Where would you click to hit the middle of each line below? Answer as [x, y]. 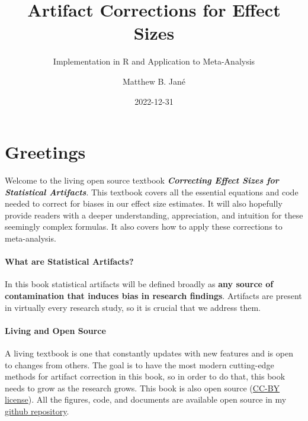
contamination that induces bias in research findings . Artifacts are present [153, 295]
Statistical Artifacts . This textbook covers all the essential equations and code [152, 192]
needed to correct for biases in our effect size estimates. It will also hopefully [144, 203]
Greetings [45, 152]
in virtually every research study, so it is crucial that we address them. [133, 307]
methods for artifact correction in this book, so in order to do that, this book [145, 376]
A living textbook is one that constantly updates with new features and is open [149, 353]
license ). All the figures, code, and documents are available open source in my [146, 399]
